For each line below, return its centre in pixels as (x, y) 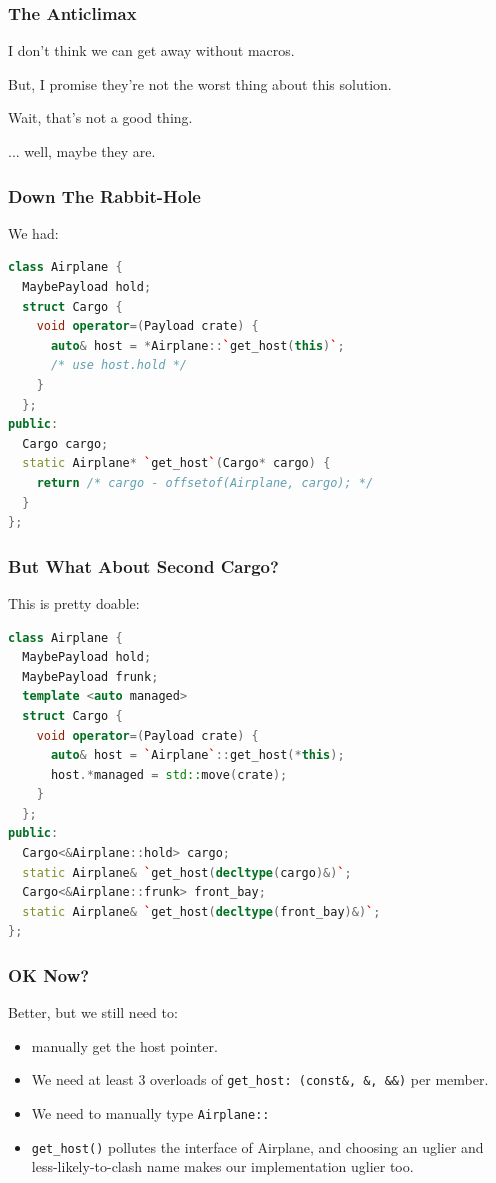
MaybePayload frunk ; (90, 676)
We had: (33, 232)
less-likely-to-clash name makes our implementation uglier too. (222, 1166)
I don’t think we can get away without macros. (151, 50)
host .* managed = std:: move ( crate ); (169, 774)
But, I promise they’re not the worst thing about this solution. (200, 83)
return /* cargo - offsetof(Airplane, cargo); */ (205, 482)
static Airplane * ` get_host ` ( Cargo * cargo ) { (176, 463)
